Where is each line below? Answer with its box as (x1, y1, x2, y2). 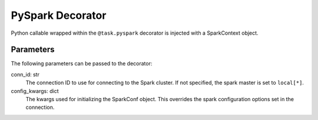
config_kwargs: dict (11, 87, 59, 94)
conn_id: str (11, 71, 39, 78)
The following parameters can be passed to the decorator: (11, 60, 153, 67)
